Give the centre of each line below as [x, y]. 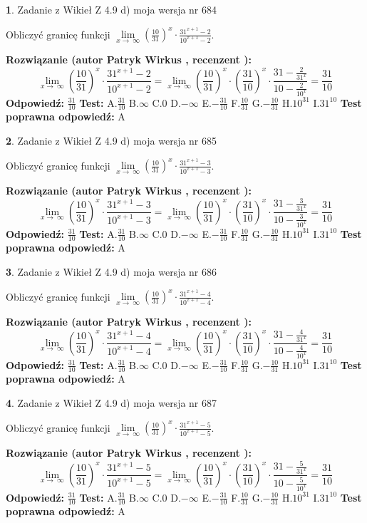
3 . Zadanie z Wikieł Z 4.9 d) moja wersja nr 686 [112, 271]
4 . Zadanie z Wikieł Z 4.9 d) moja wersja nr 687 [112, 402]
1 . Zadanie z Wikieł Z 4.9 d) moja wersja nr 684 [112, 9]
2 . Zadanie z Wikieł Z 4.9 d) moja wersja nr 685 [112, 140]
